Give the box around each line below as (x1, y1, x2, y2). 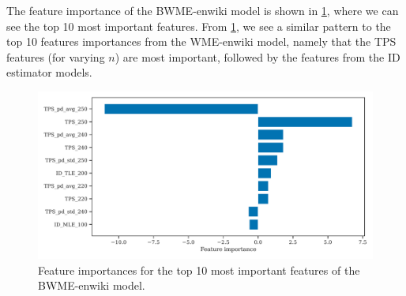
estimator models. (6, 64, 92, 81)
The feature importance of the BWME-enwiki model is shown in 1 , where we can (6, 2, 399, 18)
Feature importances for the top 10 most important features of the (38, 261, 360, 278)
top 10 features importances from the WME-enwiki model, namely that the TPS (6, 33, 397, 50)
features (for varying (6, 48, 105, 65)
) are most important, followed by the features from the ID (115, 48, 400, 65)
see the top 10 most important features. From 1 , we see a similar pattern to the (6, 17, 391, 34)
